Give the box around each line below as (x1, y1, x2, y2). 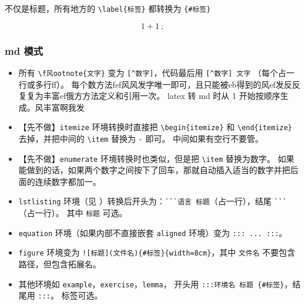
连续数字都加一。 (35, 175, 101, 187)
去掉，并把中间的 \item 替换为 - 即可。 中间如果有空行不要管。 (18, 132, 264, 144)
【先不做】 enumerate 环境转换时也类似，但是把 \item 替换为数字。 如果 (18, 152, 294, 164)
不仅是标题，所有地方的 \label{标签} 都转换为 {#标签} (5, 2, 211, 14)
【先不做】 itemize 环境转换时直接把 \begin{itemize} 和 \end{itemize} (18, 121, 293, 133)
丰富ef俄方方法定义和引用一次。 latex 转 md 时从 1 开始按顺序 (43, 89, 280, 102)
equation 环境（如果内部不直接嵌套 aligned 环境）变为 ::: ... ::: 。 (18, 226, 287, 238)
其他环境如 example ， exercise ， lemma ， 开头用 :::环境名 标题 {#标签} (18, 277, 284, 290)
